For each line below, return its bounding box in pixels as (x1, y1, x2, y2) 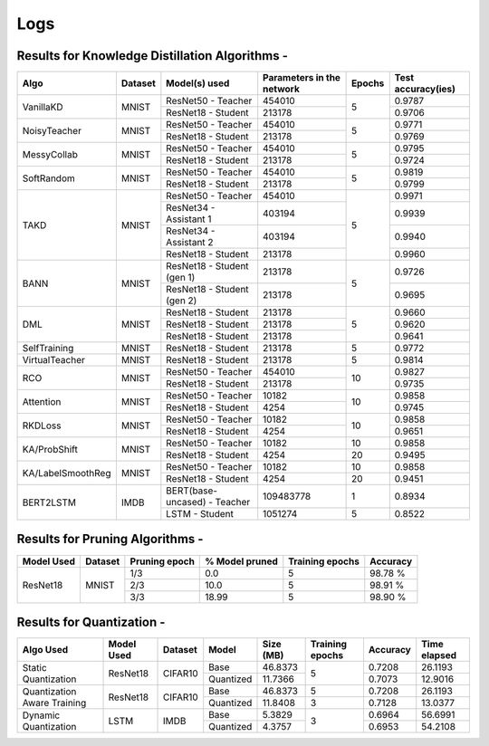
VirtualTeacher (22, 354, 85, 367)
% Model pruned (205, 555, 278, 568)
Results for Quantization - (16, 615, 166, 629)
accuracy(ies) (394, 82, 456, 95)
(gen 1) (166, 272, 196, 284)
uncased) (166, 496, 206, 509)
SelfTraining (22, 342, 74, 355)
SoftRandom (22, 172, 76, 185)
